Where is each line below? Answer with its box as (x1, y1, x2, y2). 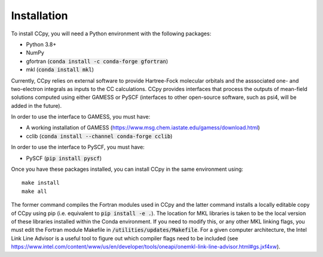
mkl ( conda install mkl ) (26, 66, 94, 73)
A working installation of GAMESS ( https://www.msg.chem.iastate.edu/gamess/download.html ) (26, 124, 260, 131)
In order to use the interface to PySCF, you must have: (11, 144, 145, 151)
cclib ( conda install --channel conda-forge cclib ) (26, 132, 173, 140)
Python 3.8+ (26, 41, 57, 48)
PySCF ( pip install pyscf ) (26, 155, 102, 162)
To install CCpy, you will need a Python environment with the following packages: (11, 30, 212, 37)
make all (22, 188, 47, 195)
